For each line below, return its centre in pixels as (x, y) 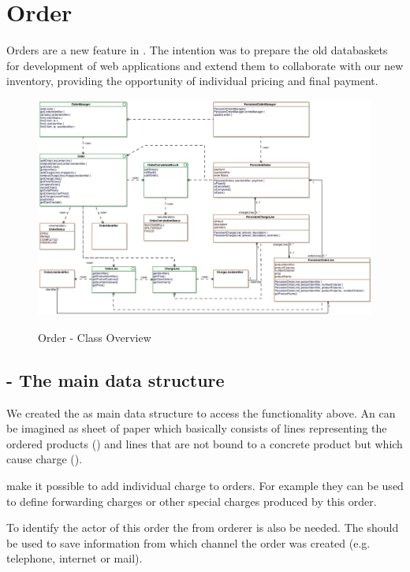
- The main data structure (116, 379)
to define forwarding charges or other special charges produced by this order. (192, 501)
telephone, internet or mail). (75, 558)
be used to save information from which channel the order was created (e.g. (188, 542)
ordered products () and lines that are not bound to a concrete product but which (205, 443)
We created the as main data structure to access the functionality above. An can (201, 412)
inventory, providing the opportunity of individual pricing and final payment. (192, 81)
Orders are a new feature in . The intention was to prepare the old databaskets (197, 50)
